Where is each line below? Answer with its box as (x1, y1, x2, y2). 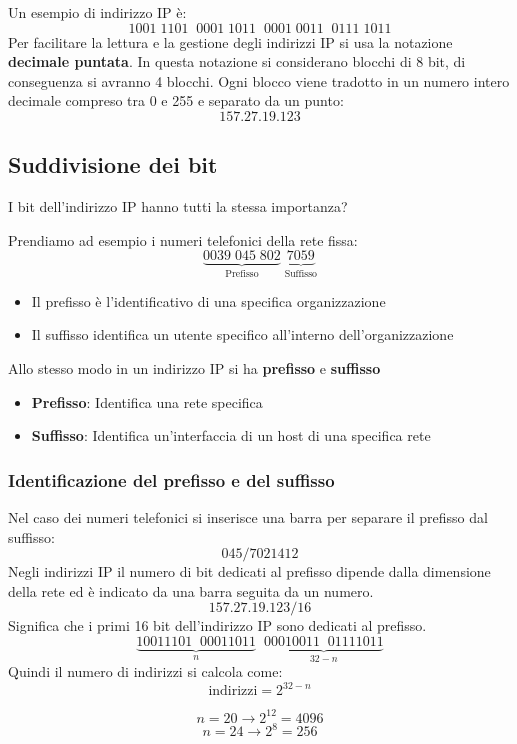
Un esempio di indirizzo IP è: (8, 2, 187, 22)
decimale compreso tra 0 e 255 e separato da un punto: (8, 90, 344, 111)
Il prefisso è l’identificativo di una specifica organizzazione (31, 290, 386, 311)
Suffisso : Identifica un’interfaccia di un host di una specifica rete (31, 425, 431, 446)
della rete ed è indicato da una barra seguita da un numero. (8, 580, 374, 601)
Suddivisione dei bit (8, 149, 218, 180)
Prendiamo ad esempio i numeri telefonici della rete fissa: (8, 229, 358, 250)
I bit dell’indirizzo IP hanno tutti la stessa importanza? (8, 196, 348, 217)
